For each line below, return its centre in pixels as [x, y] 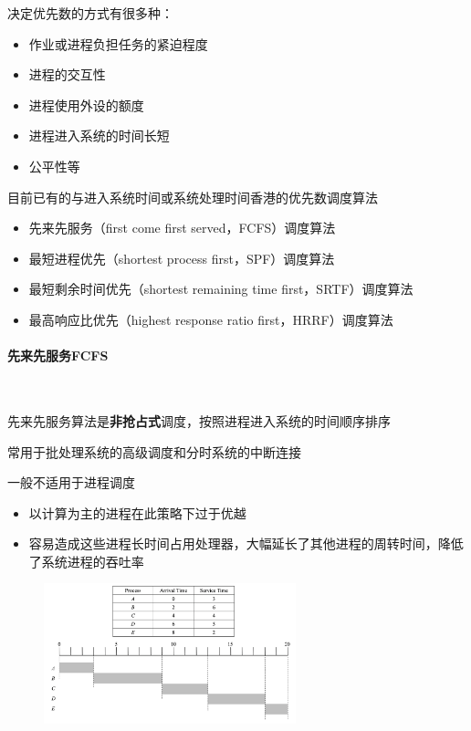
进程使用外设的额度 [86, 104]
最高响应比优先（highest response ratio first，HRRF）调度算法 [211, 319]
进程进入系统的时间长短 [99, 136]
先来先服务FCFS [58, 355]
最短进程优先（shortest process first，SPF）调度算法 [182, 258]
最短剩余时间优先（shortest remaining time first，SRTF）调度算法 [221, 289]
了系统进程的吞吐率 [86, 561]
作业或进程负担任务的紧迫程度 [118, 43]
